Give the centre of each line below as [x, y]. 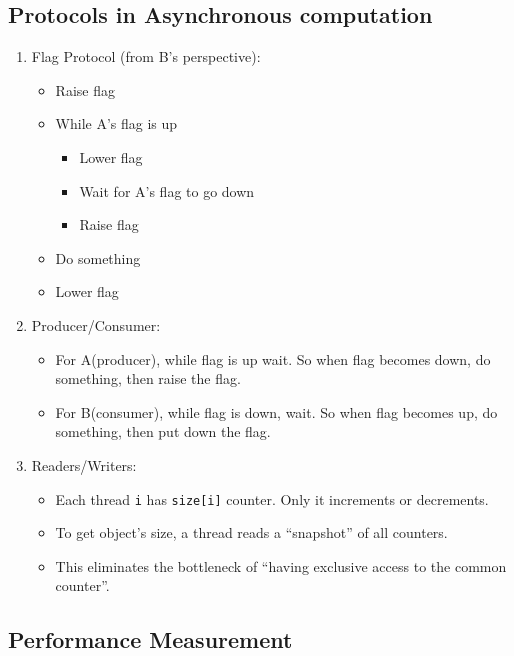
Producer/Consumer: [96, 324]
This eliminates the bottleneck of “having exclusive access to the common [281, 565]
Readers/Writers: [84, 464]
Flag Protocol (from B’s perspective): [146, 56]
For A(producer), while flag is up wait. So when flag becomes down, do [273, 358]
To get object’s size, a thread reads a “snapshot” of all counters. [251, 532]
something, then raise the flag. [148, 378]
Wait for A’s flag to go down [167, 190]
